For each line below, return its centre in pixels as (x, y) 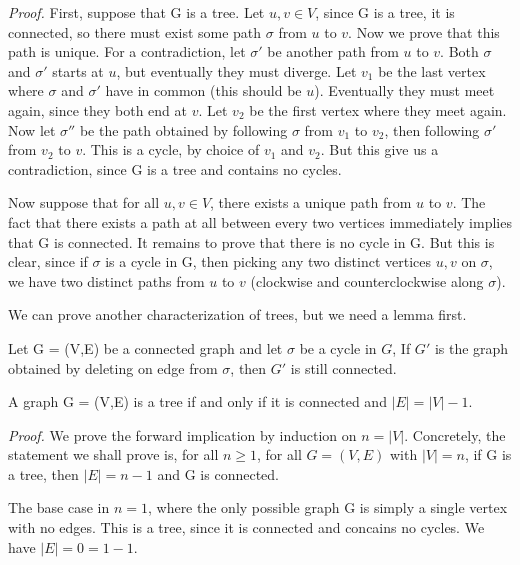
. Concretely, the (455, 434)
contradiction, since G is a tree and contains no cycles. (175, 168)
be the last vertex (432, 70)
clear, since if (48, 261)
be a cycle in (338, 347)
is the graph (471, 347)
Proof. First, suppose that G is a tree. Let (136, 12)
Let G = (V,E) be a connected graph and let (145, 347)
